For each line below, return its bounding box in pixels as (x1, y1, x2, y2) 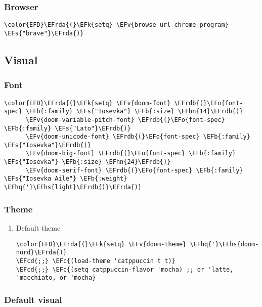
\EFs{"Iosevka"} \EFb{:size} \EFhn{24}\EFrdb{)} (4, 158, 171, 166)
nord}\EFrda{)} (16, 249, 67, 256)
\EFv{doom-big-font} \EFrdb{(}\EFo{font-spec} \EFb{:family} (25, 150, 236, 157)
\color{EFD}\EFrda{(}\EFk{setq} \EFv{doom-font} (4, 99, 171, 107)
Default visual (4, 293, 62, 305)
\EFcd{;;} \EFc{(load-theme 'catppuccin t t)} (16, 257, 176, 265)
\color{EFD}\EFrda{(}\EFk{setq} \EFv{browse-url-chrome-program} (4, 21, 229, 29)
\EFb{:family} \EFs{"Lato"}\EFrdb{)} (4, 124, 131, 132)
